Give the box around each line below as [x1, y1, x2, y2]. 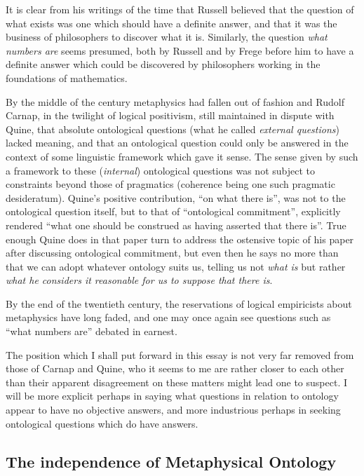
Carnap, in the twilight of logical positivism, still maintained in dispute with [6, 108, 335, 123]
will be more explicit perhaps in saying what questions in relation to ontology [6, 388, 339, 403]
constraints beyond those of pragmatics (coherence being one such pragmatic [6, 177, 335, 191]
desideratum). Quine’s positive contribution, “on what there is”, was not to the [6, 190, 346, 205]
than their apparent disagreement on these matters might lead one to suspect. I [6, 374, 348, 389]
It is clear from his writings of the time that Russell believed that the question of [6, 2, 354, 16]
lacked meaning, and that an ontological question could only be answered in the [6, 135, 349, 150]
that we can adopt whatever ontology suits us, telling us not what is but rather [6, 259, 346, 273]
